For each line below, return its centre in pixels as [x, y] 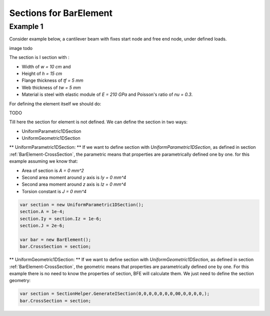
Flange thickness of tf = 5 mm [52, 80]
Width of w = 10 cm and [46, 66]
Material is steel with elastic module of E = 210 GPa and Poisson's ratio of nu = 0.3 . [107, 94]
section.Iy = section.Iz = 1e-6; [61, 219]
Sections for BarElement [61, 13]
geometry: [20, 281]
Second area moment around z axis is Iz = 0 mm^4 [74, 184]
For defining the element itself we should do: [55, 104]
